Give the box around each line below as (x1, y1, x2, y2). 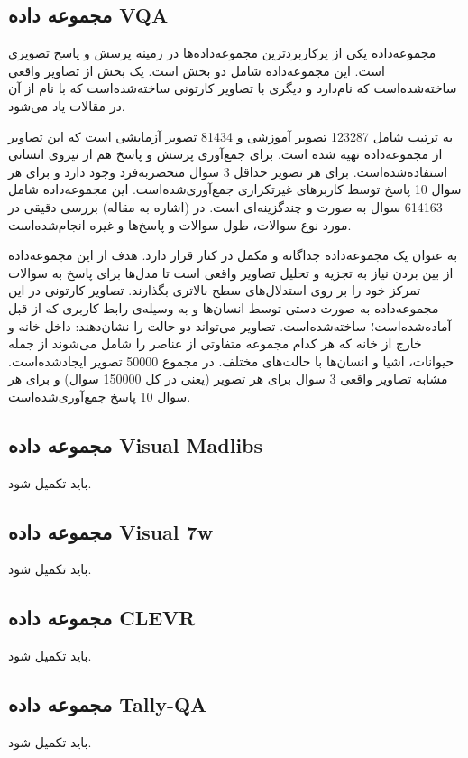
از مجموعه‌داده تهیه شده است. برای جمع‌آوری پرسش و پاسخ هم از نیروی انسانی (8, 144, 443, 163)
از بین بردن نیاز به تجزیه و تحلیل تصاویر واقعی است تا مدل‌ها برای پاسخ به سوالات (8, 263, 454, 282)
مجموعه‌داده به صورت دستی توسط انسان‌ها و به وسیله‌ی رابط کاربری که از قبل (8, 298, 439, 317)
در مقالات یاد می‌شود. (8, 96, 125, 115)
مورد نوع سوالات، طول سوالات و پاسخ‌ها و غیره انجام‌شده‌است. (8, 215, 352, 234)
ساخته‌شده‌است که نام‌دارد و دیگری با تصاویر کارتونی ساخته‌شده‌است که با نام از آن (8, 79, 457, 97)
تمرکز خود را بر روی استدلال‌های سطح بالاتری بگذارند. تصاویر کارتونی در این (8, 281, 421, 300)
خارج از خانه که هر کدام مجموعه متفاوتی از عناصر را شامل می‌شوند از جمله (8, 334, 422, 353)
